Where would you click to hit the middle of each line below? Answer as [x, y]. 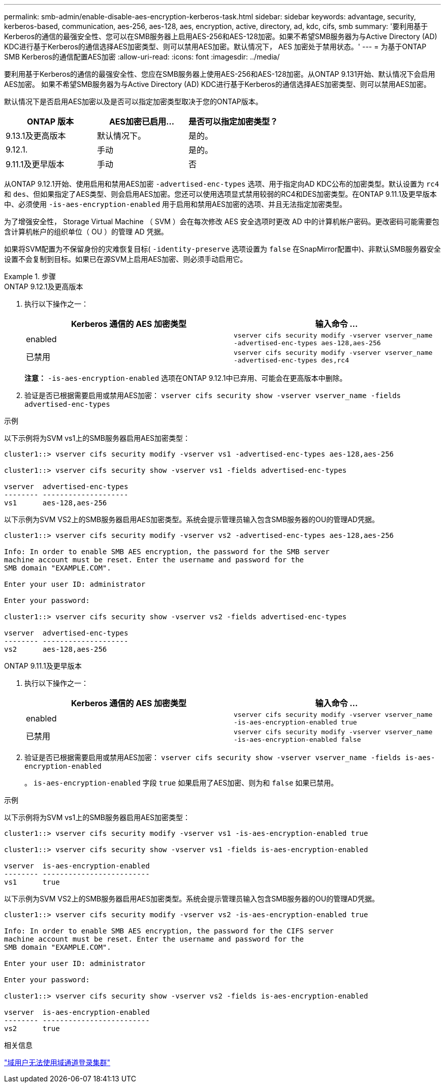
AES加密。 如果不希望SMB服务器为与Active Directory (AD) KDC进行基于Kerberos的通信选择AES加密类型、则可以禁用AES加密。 [217, 84]
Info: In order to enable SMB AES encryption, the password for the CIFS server [169, 931]
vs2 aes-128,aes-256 [56, 649]
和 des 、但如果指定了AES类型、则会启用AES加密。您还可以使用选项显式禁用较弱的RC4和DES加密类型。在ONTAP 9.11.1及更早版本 [220, 194]
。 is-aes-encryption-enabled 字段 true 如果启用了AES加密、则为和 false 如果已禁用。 [181, 783]
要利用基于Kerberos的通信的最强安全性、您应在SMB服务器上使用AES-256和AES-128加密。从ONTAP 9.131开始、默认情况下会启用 [220, 74]
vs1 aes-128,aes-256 [56, 503]
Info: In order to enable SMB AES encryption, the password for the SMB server [167, 552]
